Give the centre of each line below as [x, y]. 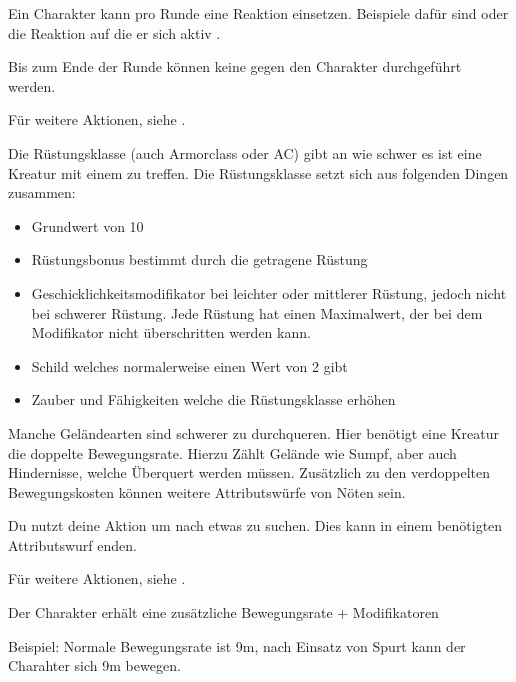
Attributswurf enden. [72, 544]
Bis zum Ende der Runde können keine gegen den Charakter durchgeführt [235, 66]
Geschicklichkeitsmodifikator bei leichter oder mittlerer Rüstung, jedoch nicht [269, 292]
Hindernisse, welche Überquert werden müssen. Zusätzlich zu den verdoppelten [249, 472]
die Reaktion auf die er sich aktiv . [114, 32]
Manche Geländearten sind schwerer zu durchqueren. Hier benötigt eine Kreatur [253, 432]
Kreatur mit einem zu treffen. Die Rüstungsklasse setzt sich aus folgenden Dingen [258, 172]
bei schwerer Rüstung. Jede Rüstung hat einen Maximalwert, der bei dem [257, 312]
